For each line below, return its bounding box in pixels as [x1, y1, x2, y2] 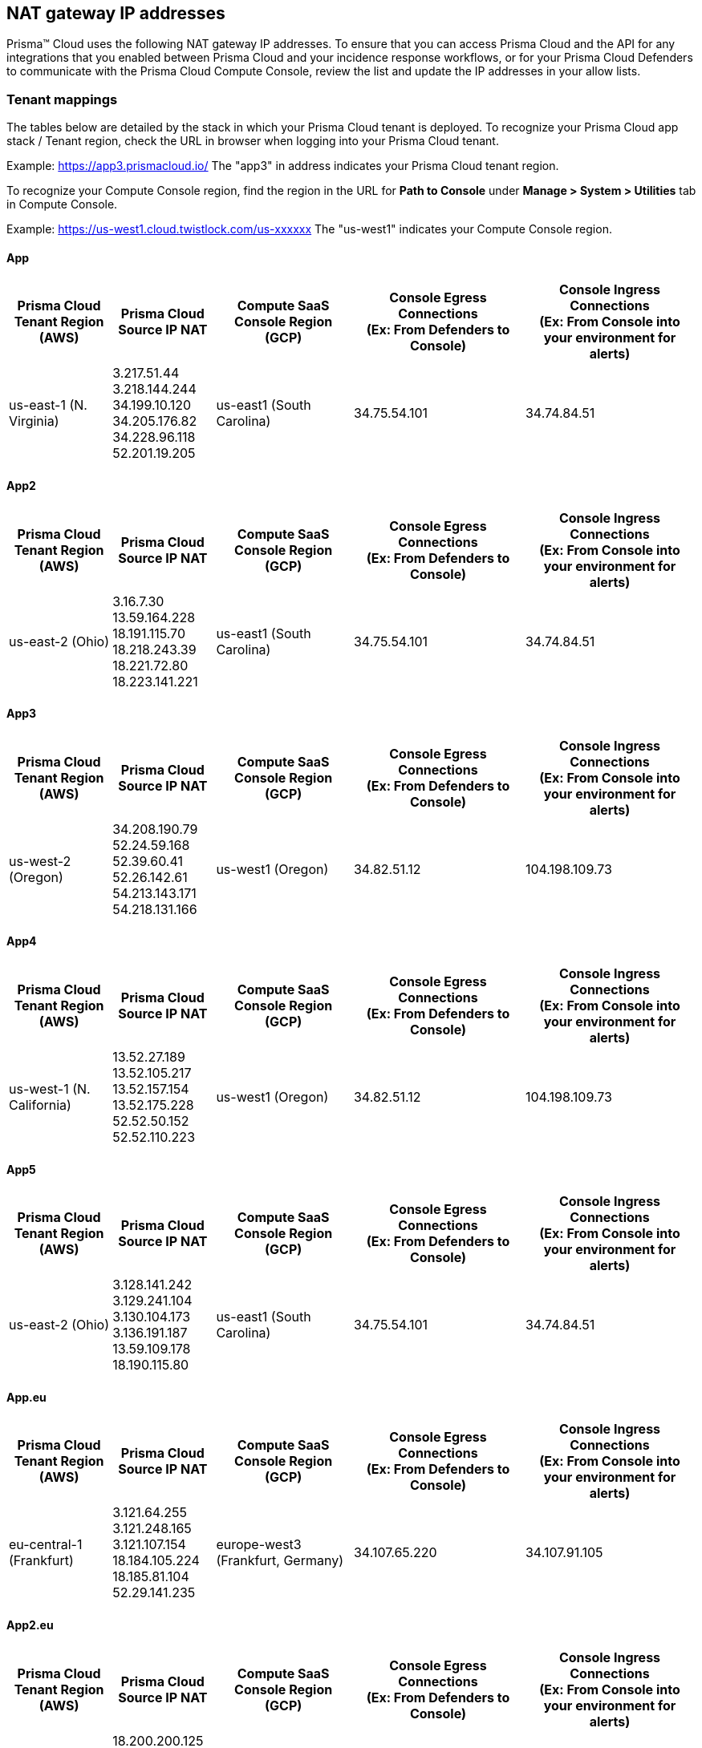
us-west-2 [9, 852, 71, 869]
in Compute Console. [6, 197, 118, 212]
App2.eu [6, 1618, 54, 1633]
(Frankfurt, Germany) [216, 1552, 344, 1569]
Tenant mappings [6, 91, 118, 107]
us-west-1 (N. [9, 1081, 91, 1098]
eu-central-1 [9, 1536, 83, 1553]
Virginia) [9, 413, 59, 430]
